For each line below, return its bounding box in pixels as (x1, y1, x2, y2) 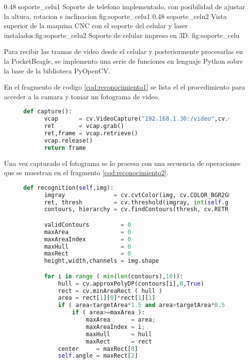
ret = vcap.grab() (44, 123, 124, 130)
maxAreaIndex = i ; (85, 323, 145, 330)
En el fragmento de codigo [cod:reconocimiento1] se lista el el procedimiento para (4, 82, 245, 92)
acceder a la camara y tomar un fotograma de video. (4, 91, 160, 101)
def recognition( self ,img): (23, 184, 114, 191)
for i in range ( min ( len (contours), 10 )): (44, 272, 183, 280)
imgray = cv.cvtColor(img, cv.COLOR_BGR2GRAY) (44, 191, 243, 199)
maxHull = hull (85, 330, 152, 338)
